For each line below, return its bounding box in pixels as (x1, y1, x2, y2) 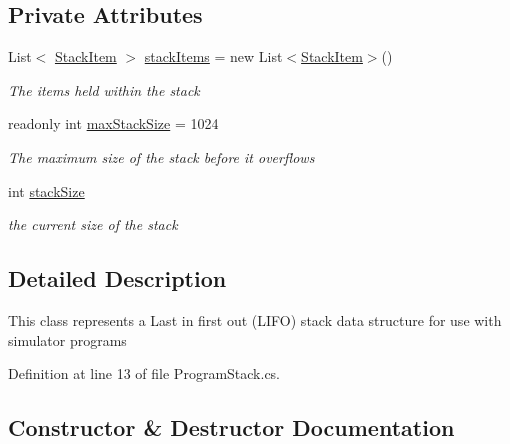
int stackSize (8, 180, 85, 201)
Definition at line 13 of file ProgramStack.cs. (8, 363, 281, 384)
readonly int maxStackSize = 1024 (8, 113, 219, 134)
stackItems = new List (144, 46, 283, 67)
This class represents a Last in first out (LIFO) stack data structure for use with (8, 309, 502, 330)
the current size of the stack (8, 214, 178, 235)
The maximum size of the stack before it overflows (8, 146, 315, 167)
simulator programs (8, 329, 127, 350)
